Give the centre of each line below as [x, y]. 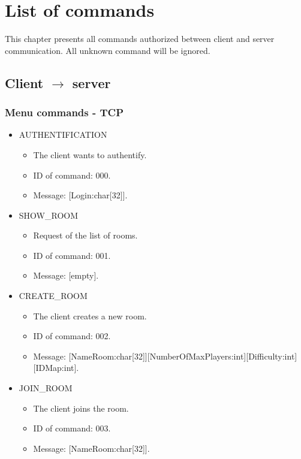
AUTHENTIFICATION [63, 135]
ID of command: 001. [72, 255]
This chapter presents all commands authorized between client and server [140, 39]
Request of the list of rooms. [85, 235]
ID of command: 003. [72, 428]
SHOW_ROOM [49, 215]
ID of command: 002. [72, 336]
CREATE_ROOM [53, 296]
